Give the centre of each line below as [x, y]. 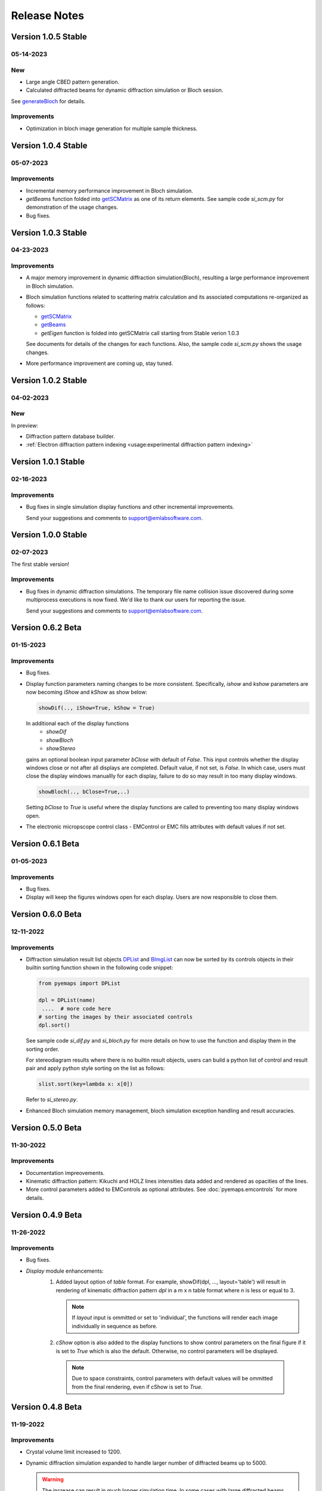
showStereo [61, 748]
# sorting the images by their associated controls [116, 1017]
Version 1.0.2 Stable [49, 380]
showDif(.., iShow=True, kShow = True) [97, 708]
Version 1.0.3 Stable [49, 233]
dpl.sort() [54, 1025]
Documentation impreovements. [65, 1173]
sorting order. [43, 1049]
